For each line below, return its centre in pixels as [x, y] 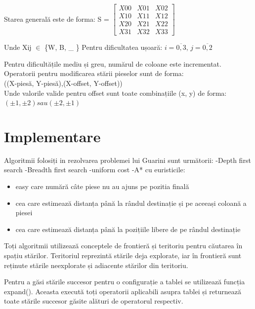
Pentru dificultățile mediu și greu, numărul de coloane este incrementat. [113, 63]
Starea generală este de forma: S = [57, 19]
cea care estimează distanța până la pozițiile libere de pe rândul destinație [128, 229]
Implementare [52, 136]
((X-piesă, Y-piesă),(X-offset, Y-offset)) [63, 83]
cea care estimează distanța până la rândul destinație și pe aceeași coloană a [131, 203]
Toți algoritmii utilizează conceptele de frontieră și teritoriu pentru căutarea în [123, 246]
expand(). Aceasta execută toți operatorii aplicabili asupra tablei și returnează [123, 291]
